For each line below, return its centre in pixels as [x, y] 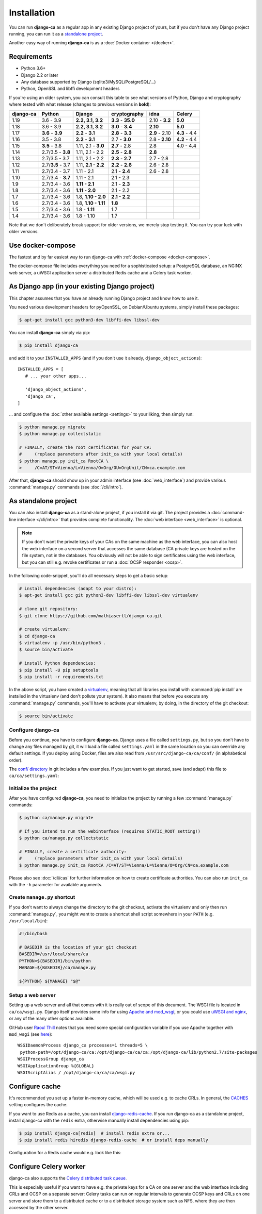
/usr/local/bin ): [28, 921]
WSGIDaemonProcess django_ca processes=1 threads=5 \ [83, 1045]
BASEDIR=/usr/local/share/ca [54, 954]
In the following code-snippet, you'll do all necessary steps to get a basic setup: [89, 575]
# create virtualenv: [45, 629]
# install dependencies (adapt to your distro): [78, 588]
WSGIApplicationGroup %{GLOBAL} [56, 1066]
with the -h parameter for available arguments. [56, 885]
